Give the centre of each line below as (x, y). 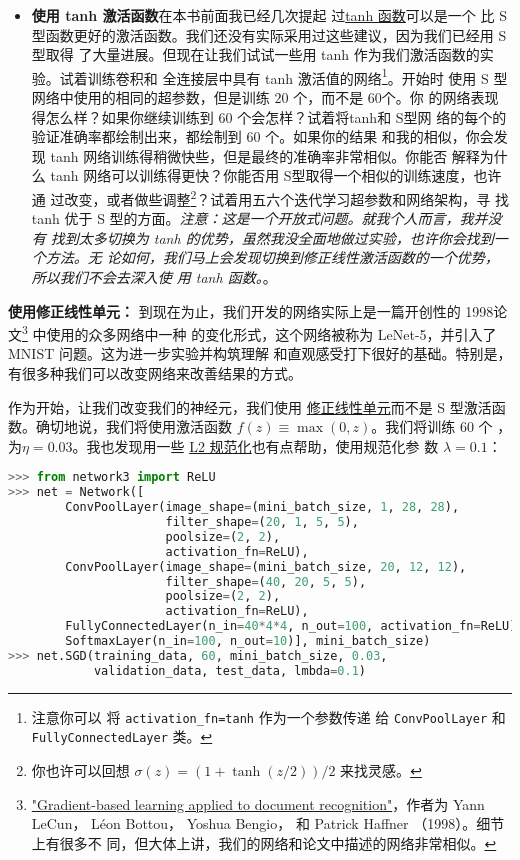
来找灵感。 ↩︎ (381, 770)
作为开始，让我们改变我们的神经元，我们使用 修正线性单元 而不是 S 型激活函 (257, 406)
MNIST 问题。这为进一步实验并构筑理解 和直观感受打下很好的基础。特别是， (260, 353)
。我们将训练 (413, 426)
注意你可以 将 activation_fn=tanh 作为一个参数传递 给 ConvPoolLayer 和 (268, 716)
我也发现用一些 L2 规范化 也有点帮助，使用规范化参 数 (262, 445)
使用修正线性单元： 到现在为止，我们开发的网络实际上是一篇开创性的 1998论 (258, 310)
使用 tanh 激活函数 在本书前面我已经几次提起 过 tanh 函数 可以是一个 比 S (269, 15)
